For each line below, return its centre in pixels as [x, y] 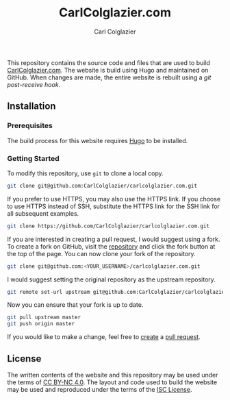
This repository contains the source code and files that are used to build [109, 62]
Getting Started [33, 158]
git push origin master [41, 324]
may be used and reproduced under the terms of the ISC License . [100, 389]
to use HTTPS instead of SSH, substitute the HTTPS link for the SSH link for [114, 206]
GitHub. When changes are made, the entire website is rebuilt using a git [109, 77]
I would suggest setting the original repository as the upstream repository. [111, 279]
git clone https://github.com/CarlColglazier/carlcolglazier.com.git [108, 226]
